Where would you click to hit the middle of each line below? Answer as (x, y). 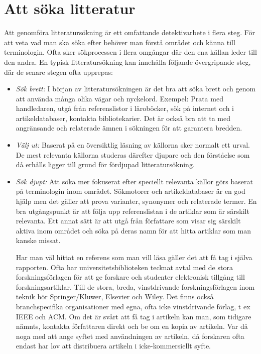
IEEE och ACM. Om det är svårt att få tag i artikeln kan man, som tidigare (134, 316)
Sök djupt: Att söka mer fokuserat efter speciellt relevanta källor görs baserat (134, 181)
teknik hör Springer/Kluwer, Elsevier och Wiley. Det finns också (115, 297)
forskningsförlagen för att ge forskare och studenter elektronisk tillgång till (130, 277)
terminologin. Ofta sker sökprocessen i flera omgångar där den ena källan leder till (130, 52)
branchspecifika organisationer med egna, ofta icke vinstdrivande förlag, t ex (133, 306)
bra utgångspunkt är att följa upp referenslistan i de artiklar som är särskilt (133, 211)
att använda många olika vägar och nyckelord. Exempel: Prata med (119, 98)
